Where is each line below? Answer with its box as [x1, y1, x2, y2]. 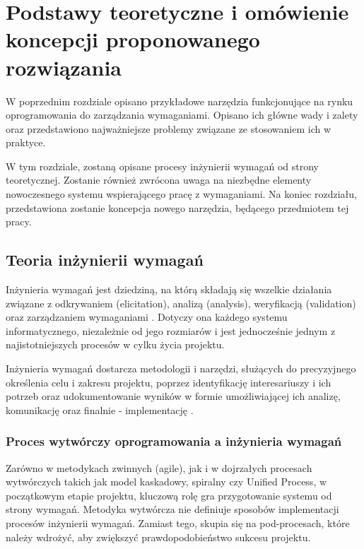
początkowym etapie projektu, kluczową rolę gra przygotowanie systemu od [6, 488, 332, 502]
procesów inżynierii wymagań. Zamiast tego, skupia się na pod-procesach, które [6, 515, 350, 530]
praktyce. [6, 135, 46, 150]
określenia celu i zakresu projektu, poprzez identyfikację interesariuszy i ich [6, 374, 331, 389]
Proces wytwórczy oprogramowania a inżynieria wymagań [6, 432, 342, 450]
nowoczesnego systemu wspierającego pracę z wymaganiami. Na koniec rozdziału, [6, 187, 357, 201]
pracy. [6, 214, 32, 229]
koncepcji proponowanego [6, 25, 260, 54]
